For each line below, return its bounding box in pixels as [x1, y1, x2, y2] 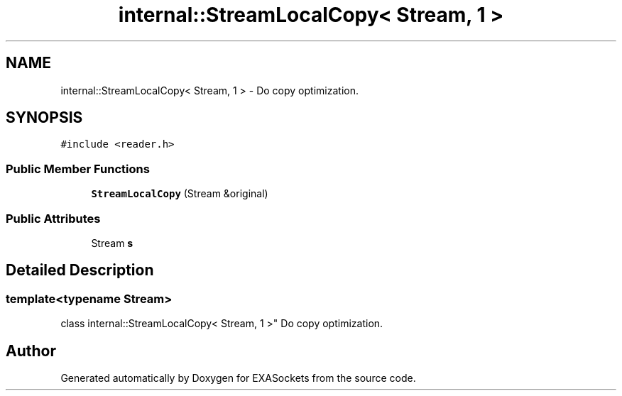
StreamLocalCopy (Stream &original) [91, 187, 268, 200]
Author [6, 341, 56, 360]
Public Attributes [6, 211, 101, 226]
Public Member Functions [6, 161, 150, 176]
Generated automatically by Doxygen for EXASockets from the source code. [60, 372, 416, 384]
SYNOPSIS [6, 109, 83, 127]
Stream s [91, 236, 133, 249]
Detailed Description [6, 261, 154, 280]
